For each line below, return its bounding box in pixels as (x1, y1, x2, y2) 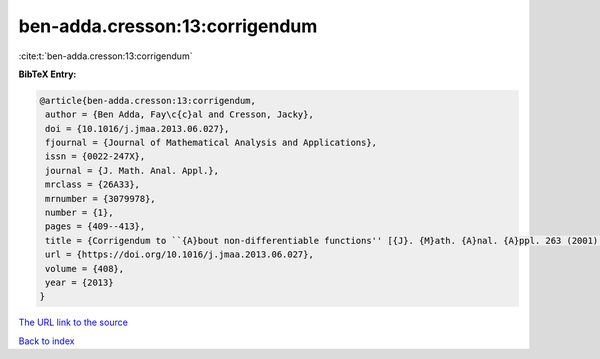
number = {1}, (45, 207, 114, 219)
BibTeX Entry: (18, 68, 77, 80)
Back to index (18, 335, 75, 347)
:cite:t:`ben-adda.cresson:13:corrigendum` (18, 50, 193, 62)
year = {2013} (45, 277, 114, 288)
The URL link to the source (18, 316, 129, 329)
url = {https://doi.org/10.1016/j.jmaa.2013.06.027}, (45, 249, 314, 260)
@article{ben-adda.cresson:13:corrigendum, (39, 95, 257, 106)
